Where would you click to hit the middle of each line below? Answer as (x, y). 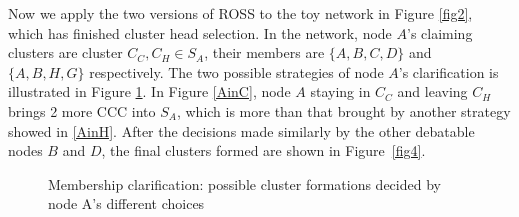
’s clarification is (448, 71)
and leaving (432, 91)
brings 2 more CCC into (82, 110)
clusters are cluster (65, 52)
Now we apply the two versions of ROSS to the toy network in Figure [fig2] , (240, 13)
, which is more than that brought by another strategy (343, 110)
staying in (340, 91)
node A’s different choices (126, 203)
